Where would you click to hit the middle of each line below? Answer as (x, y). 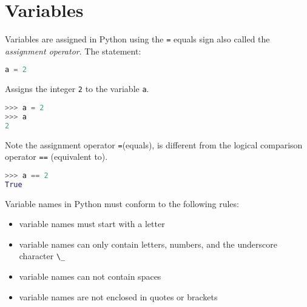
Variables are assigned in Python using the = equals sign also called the (137, 39)
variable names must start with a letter (92, 224)
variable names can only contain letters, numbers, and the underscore (148, 244)
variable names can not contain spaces (90, 276)
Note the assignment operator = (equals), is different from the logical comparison (154, 144)
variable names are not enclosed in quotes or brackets (118, 296)
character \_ (42, 256)
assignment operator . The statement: (73, 51)
